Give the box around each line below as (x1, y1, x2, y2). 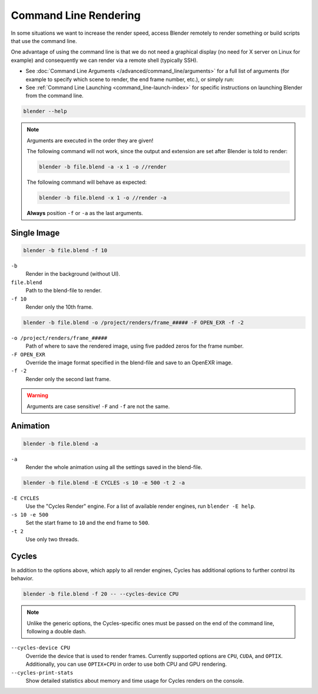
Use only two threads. (25, 536, 79, 543)
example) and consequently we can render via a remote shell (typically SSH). (11, 57, 198, 64)
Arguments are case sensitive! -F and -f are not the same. (26, 402, 170, 409)
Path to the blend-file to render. (25, 287, 102, 294)
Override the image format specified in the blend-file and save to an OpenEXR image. (25, 359, 233, 366)
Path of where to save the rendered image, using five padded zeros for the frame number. (25, 342, 244, 350)
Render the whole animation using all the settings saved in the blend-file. (25, 463, 203, 471)
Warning (26, 392, 48, 399)
